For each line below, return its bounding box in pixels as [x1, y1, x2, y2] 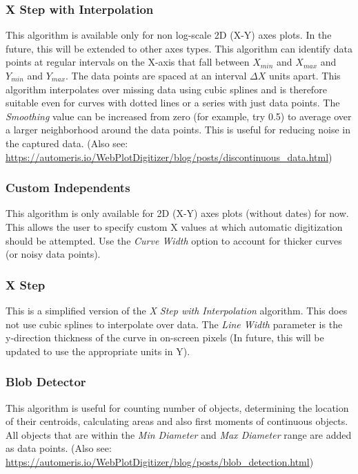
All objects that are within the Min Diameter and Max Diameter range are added [6, 427, 352, 442]
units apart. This [268, 68, 341, 82]
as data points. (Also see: [6, 441, 112, 455]
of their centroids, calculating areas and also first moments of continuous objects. [6, 414, 348, 428]
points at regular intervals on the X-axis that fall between [6, 55, 250, 69]
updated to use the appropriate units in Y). [6, 343, 190, 358]
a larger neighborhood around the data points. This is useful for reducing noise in [6, 122, 351, 137]
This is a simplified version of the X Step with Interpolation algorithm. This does [6, 303, 348, 317]
